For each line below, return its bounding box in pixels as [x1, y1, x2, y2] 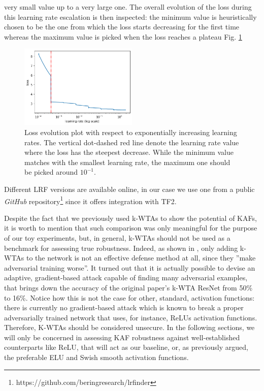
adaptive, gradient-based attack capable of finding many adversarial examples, [4, 272, 248, 283]
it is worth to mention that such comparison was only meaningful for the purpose [4, 222, 257, 233]
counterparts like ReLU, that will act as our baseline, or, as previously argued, [4, 342, 248, 352]
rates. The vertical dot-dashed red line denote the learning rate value [24, 137, 239, 147]
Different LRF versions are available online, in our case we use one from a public [4, 183, 255, 194]
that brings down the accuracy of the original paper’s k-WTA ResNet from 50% [4, 282, 253, 292]
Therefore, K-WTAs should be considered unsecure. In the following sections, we [4, 322, 255, 333]
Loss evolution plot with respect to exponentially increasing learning [24, 126, 237, 137]
